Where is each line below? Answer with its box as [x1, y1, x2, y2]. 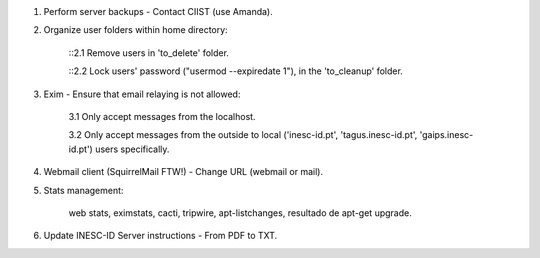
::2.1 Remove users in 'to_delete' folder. [68, 46, 230, 59]
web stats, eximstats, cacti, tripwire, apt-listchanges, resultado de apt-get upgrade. [68, 206, 412, 219]
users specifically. [95, 143, 170, 155]
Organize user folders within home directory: [43, 24, 229, 36]
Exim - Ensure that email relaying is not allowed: [43, 88, 241, 100]
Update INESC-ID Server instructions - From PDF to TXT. [43, 230, 278, 242]
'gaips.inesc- [419, 129, 474, 141]
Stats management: [43, 184, 124, 196]
